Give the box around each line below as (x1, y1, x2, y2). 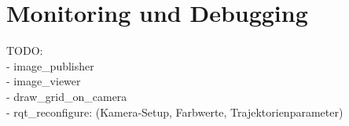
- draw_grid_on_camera (6, 88, 127, 104)
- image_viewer (6, 73, 81, 89)
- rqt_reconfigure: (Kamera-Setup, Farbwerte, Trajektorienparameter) (6, 103, 343, 120)
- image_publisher (6, 57, 94, 74)
